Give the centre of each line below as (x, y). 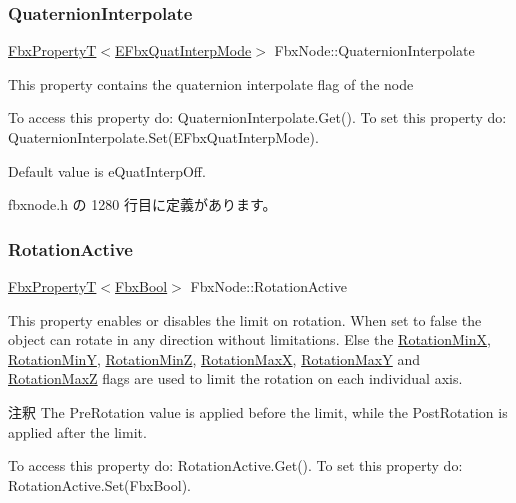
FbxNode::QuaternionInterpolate (374, 50)
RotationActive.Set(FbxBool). (99, 484)
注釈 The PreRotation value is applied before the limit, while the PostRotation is (258, 411)
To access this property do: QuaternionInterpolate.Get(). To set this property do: (257, 117)
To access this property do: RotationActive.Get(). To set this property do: (235, 465)
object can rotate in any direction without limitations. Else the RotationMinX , (249, 339)
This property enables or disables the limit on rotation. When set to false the (245, 319)
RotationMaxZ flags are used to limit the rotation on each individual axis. (235, 378)
